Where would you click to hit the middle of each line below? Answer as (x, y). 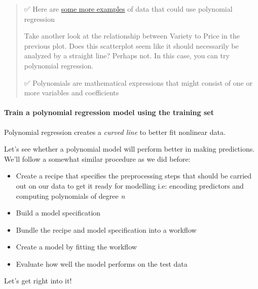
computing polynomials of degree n (70, 195)
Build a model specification (58, 213)
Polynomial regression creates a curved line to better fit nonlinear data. (115, 132)
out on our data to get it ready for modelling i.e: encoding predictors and (130, 185)
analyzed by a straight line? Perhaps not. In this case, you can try (127, 56)
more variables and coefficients (71, 93)
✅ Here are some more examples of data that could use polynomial (128, 9)
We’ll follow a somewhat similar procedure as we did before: (97, 158)
